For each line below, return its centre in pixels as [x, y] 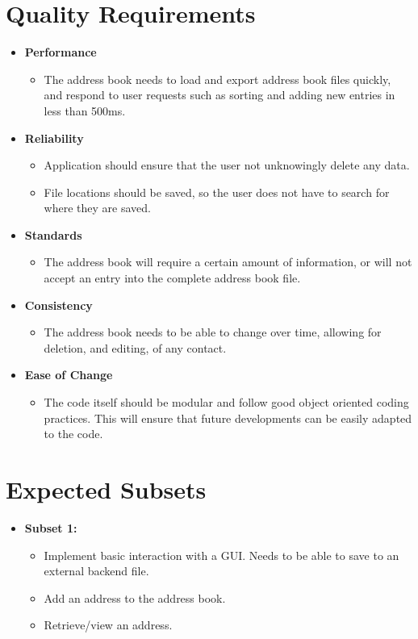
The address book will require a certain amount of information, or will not [228, 262]
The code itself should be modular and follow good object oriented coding [226, 402]
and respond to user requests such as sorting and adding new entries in [219, 95]
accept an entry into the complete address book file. [172, 278]
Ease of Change [69, 375]
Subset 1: [51, 527]
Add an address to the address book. [135, 597]
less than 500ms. [85, 110]
